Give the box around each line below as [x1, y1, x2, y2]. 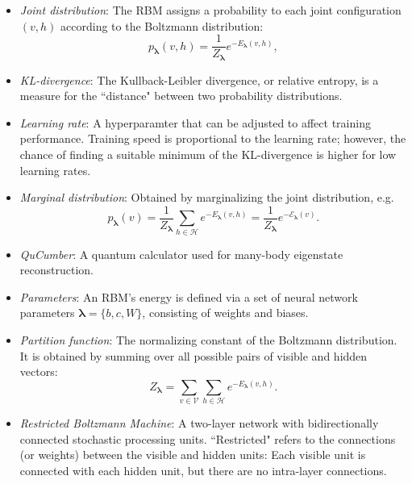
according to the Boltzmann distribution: [60, 17, 264, 34]
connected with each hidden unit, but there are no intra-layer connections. [19, 461, 387, 478]
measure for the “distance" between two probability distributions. [19, 87, 343, 104]
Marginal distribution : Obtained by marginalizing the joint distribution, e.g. [19, 189, 394, 206]
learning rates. [19, 161, 91, 178]
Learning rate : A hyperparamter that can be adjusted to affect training [19, 114, 371, 131]
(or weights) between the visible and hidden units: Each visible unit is [19, 446, 366, 463]
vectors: [19, 363, 58, 380]
